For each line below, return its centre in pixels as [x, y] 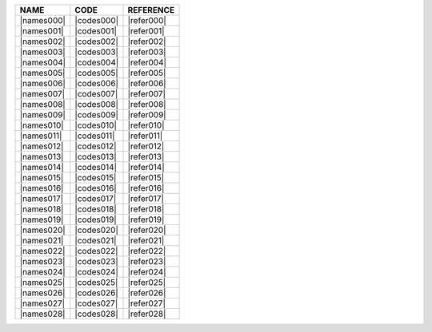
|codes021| [96, 241]
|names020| [42, 230]
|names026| [42, 293]
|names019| [42, 219]
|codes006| [97, 83]
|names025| [42, 282]
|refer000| [147, 20]
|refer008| [147, 104]
